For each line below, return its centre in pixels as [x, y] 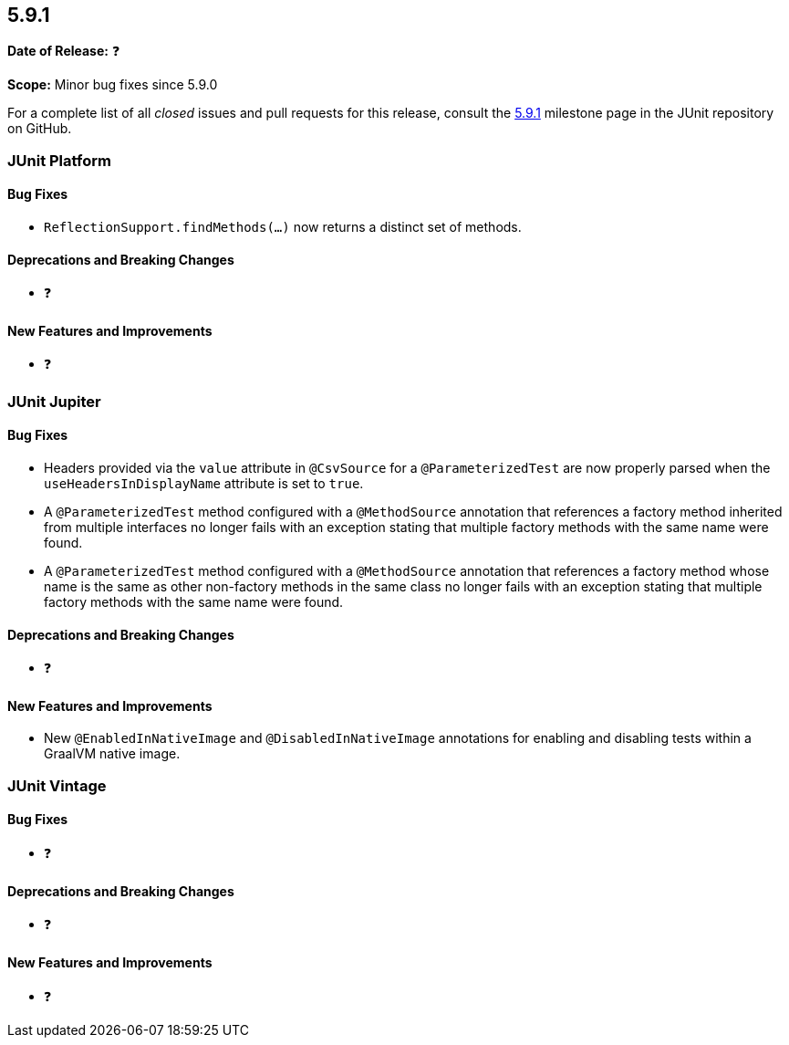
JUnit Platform [59, 160]
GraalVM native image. [112, 754]
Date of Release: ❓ [64, 51]
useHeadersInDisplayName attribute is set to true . [204, 484]
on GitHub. [40, 129]
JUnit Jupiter [54, 401]
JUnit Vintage [57, 785]
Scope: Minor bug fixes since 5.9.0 [113, 85]
